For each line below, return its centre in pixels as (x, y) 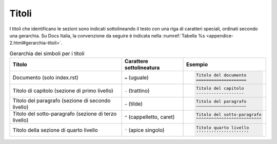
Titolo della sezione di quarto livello (55, 130)
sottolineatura (142, 68)
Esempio (197, 65)
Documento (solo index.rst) (46, 77)
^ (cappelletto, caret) (150, 117)
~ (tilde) (134, 104)
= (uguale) (136, 77)
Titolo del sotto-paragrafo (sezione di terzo (65, 114)
